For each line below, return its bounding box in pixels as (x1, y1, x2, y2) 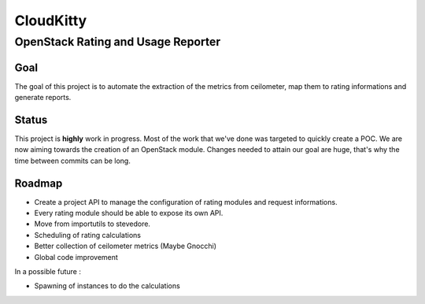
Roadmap (14, 176, 63, 190)
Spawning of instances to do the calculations (34, 281, 180, 291)
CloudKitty (14, 12, 87, 29)
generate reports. (14, 93, 72, 102)
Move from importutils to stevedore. (34, 219, 151, 228)
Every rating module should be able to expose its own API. (34, 209, 224, 218)
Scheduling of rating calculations (34, 230, 142, 239)
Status (14, 113, 48, 126)
